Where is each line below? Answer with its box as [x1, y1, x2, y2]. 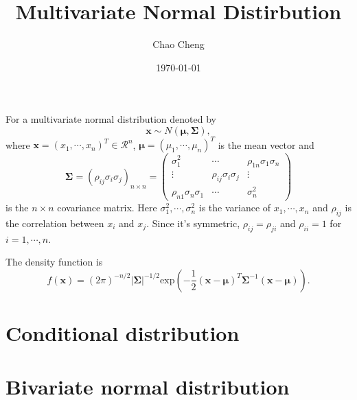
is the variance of [198, 200, 271, 215]
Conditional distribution [5, 319, 240, 347]
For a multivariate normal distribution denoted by [5, 112, 216, 126]
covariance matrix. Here [57, 200, 157, 215]
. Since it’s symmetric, [146, 215, 240, 230]
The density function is [5, 255, 103, 269]
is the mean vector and [218, 137, 314, 152]
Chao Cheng [152, 37, 205, 51]
